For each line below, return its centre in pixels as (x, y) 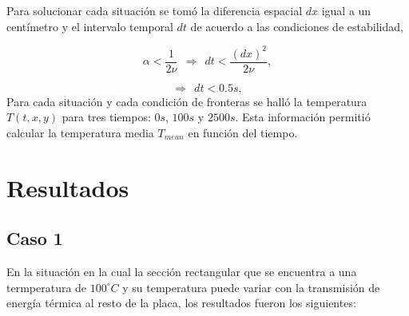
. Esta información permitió (303, 117)
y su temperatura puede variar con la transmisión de (251, 287)
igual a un (346, 10)
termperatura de (47, 287)
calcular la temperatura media (80, 132)
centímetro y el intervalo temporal (90, 26)
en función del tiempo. (243, 132)
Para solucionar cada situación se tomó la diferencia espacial (155, 10)
